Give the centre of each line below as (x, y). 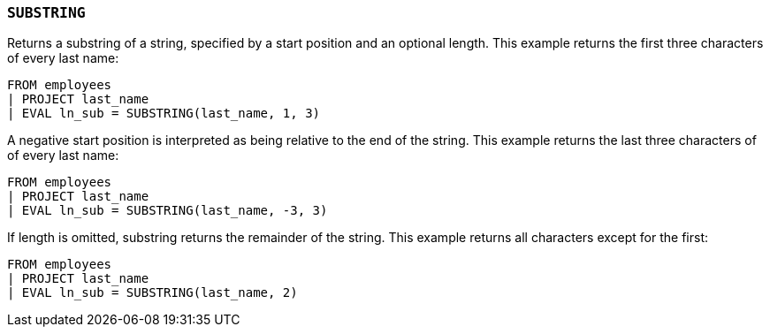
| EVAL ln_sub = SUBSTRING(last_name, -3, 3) (168, 211)
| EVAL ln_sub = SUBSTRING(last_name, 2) (152, 293)
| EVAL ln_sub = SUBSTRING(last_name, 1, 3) (164, 114)
